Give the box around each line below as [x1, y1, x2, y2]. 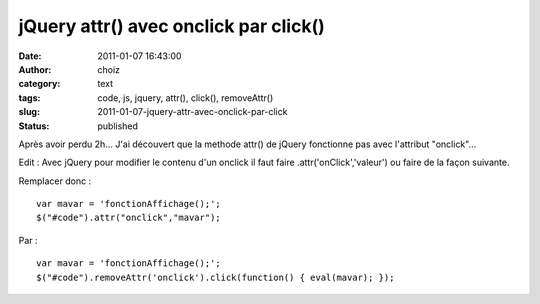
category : [18, 78, 61, 90]
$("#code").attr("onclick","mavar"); [36, 212, 222, 224]
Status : [18, 120, 50, 132]
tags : [18, 91, 41, 104]
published [97, 120, 139, 132]
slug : [18, 106, 40, 118]
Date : [18, 50, 42, 62]
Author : [18, 63, 52, 75]
